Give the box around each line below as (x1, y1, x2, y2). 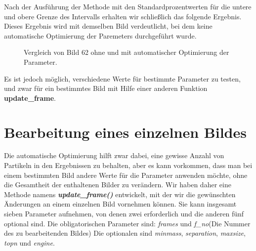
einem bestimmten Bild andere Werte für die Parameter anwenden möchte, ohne (4, 169, 248, 180)
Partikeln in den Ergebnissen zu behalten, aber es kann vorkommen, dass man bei (4, 160, 253, 170)
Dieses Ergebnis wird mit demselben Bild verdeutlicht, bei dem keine (4, 21, 213, 31)
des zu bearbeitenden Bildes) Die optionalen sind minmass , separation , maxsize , (4, 228, 246, 238)
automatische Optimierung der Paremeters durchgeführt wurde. (4, 30, 197, 41)
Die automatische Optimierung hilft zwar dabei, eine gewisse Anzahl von (4, 150, 224, 161)
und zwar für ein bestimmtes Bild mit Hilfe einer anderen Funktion (4, 83, 208, 93)
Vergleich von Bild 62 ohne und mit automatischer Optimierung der (24, 47, 229, 57)
